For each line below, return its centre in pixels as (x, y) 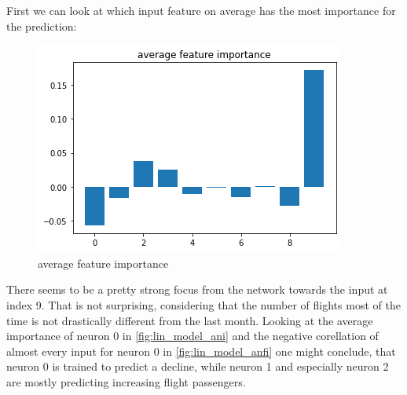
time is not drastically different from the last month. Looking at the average (190, 320)
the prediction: (42, 26)
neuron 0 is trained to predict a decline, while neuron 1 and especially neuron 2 (198, 366)
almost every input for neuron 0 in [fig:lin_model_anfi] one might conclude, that (201, 351)
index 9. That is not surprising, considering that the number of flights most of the (203, 304)
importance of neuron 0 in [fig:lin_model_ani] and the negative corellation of (192, 336)
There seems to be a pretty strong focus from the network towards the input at (197, 289)
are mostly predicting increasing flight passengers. (126, 381)
